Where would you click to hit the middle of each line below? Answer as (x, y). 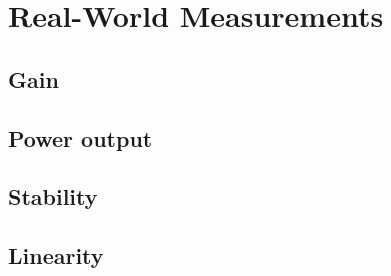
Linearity (56, 255)
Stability (53, 196)
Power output (80, 137)
